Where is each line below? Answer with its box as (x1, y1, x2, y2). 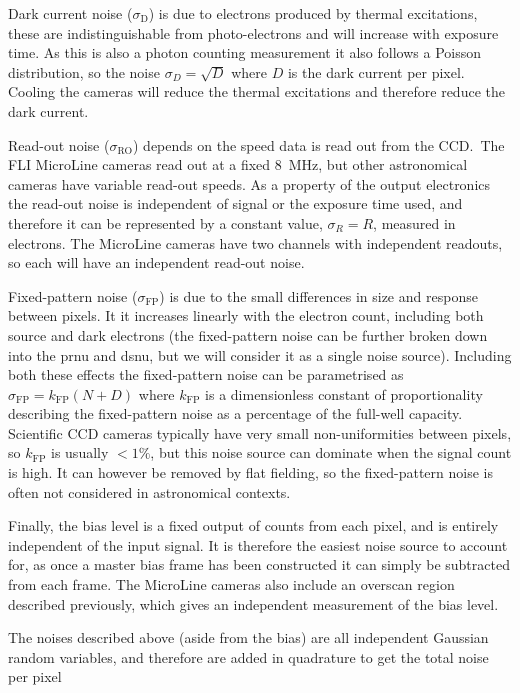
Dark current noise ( (8, 3, 133, 23)
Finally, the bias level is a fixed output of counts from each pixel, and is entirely (8, 515, 499, 536)
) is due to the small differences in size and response (159, 285, 478, 306)
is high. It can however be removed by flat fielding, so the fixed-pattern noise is (8, 462, 493, 483)
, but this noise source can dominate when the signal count (150, 442, 512, 463)
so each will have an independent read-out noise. (8, 252, 305, 273)
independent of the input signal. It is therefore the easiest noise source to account (8, 534, 508, 555)
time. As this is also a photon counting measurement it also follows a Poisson (8, 42, 481, 63)
